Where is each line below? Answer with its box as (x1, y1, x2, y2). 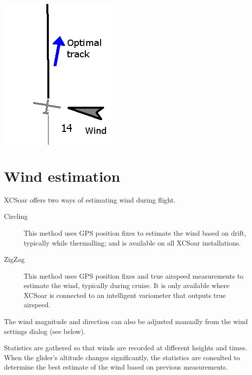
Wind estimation (4, 166, 120, 186)
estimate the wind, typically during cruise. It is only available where (24, 280, 229, 291)
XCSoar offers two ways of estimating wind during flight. (4, 194, 176, 205)
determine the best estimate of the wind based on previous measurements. (4, 362, 228, 372)
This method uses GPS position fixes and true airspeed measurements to (24, 270, 244, 281)
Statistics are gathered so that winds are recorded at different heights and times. (4, 342, 248, 353)
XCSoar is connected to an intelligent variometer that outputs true (24, 290, 226, 300)
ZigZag (4, 254, 25, 264)
